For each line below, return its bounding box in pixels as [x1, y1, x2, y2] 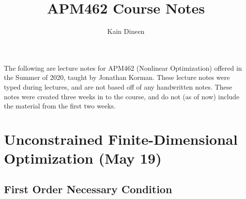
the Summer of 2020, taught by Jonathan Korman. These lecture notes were [4, 72, 230, 82]
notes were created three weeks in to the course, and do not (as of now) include [4, 91, 240, 101]
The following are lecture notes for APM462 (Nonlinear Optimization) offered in [4, 62, 242, 73]
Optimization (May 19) [4, 148, 162, 168]
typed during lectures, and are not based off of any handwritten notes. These [4, 81, 232, 92]
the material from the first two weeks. [4, 101, 116, 111]
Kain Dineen [107, 26, 145, 36]
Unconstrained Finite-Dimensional [4, 129, 238, 149]
